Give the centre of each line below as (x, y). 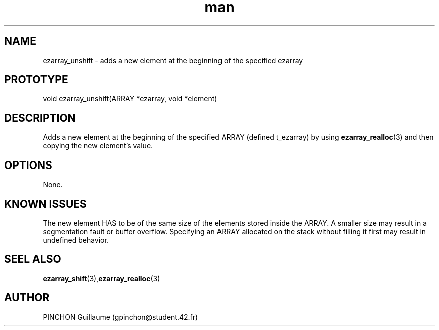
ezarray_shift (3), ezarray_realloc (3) (101, 278)
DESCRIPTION (40, 118)
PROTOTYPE (36, 80)
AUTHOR (27, 298)
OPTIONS (28, 165)
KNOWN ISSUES (45, 204)
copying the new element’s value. (98, 146)
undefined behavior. (76, 240)
